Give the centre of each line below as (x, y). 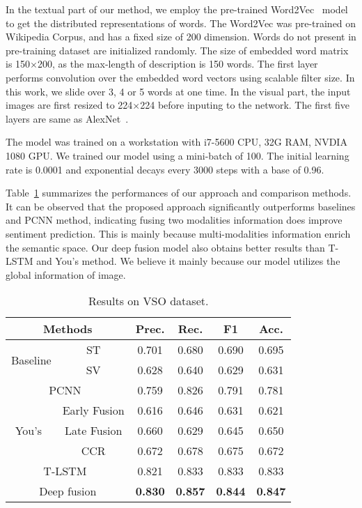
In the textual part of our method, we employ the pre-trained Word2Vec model (177, 9)
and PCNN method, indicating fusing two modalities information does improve (174, 220)
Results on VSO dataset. (148, 301)
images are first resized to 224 (69, 105)
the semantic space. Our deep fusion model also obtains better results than (165, 247)
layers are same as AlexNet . (67, 118)
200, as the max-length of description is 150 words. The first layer (178, 64)
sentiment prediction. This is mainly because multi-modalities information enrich (178, 233)
